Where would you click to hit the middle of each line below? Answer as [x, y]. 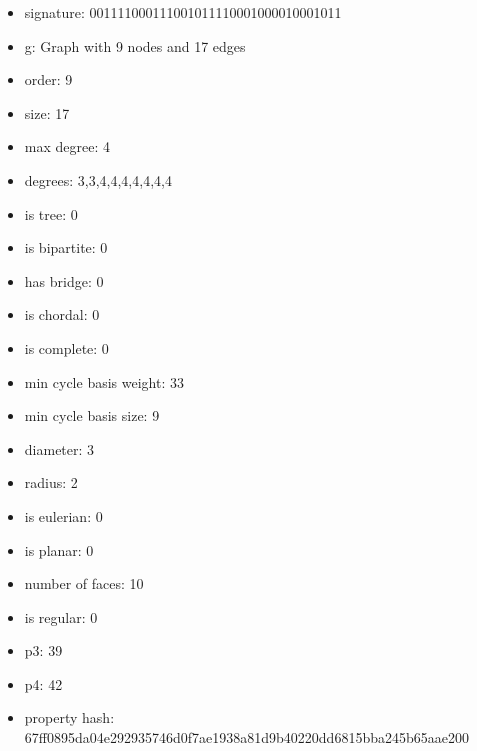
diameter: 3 [59, 448]
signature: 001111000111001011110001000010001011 [183, 12]
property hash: [69, 717]
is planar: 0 [59, 549]
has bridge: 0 [64, 280]
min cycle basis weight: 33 [104, 381]
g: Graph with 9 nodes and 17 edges [135, 45]
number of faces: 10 [84, 583]
